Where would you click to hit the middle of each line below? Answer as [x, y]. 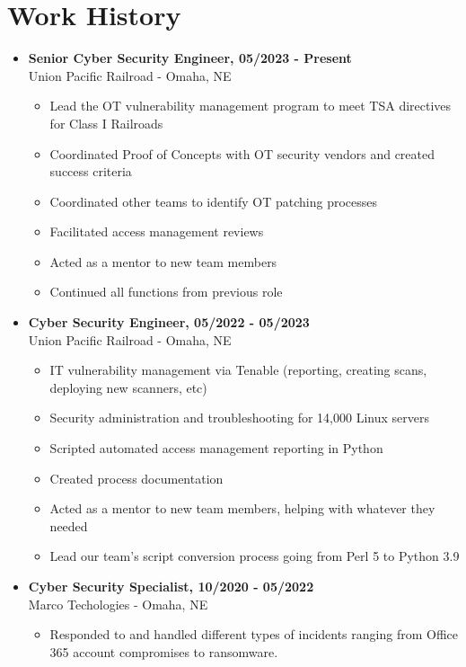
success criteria [91, 171]
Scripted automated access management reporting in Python [216, 448]
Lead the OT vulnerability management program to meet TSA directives [251, 106]
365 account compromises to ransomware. [164, 651]
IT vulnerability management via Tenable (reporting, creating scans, [238, 370]
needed [69, 525]
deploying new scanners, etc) [128, 387]
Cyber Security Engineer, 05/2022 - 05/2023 [169, 322]
